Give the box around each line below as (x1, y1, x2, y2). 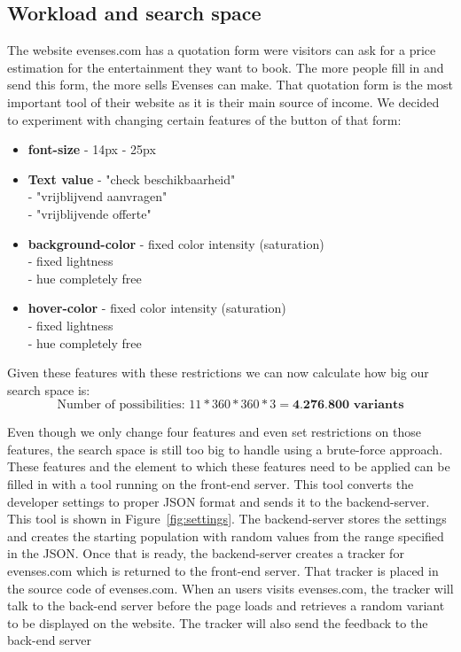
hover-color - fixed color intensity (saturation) (27, 299, 286, 317)
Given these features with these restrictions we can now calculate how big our (7, 363, 429, 382)
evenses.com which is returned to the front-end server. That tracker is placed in (7, 562, 439, 580)
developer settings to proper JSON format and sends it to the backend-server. (7, 492, 430, 510)
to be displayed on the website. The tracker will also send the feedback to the (7, 613, 428, 632)
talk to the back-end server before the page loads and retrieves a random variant (7, 596, 445, 615)
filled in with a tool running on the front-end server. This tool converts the (7, 475, 414, 493)
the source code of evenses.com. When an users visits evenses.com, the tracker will (7, 578, 454, 597)
